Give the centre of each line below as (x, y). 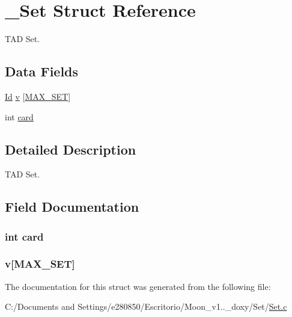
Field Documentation (72, 207)
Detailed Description (71, 149)
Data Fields (42, 71)
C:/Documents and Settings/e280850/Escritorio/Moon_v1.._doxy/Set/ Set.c (146, 306)
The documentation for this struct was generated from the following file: (138, 286)
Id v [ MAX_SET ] (38, 96)
